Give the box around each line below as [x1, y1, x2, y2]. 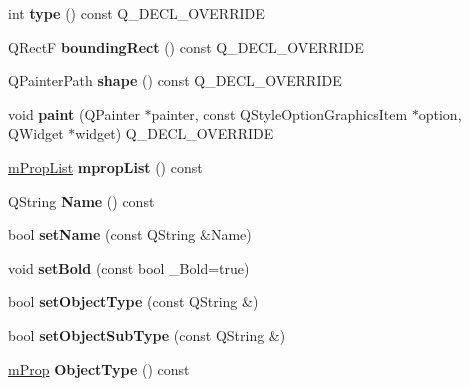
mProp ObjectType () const [8, 358, 190, 379]
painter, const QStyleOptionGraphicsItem [151, 103, 408, 124]
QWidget [8, 123, 64, 144]
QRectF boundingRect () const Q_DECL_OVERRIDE [8, 36, 364, 57]
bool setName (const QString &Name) [8, 224, 252, 245]
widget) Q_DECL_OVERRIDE [75, 123, 274, 144]
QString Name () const [8, 190, 155, 211]
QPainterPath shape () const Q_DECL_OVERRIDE [8, 70, 342, 91]
